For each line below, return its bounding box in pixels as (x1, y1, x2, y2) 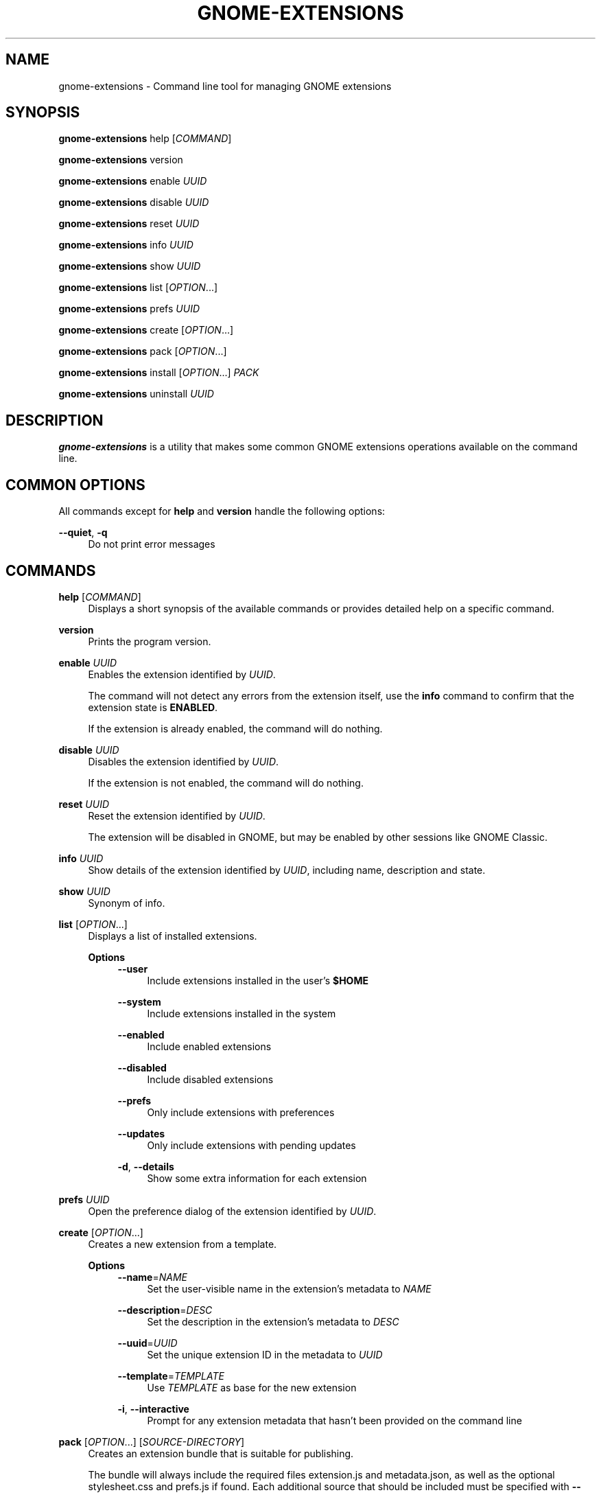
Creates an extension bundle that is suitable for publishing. (88, 1447, 354, 1459)
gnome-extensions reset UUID (58, 218, 200, 230)
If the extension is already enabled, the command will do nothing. (88, 722, 383, 734)
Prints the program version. (88, 635, 211, 647)
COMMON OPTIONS (5, 476, 145, 494)
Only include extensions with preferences (147, 1106, 335, 1118)
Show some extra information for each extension (147, 1172, 367, 1184)
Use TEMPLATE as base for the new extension (147, 1381, 357, 1393)
